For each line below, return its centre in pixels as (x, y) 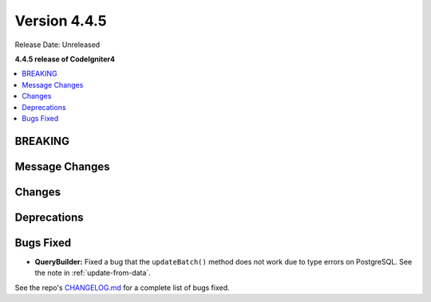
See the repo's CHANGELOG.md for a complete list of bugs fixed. (123, 288)
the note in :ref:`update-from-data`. (93, 273)
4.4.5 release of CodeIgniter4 (65, 59)
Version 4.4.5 (61, 21)
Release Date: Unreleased (57, 45)
